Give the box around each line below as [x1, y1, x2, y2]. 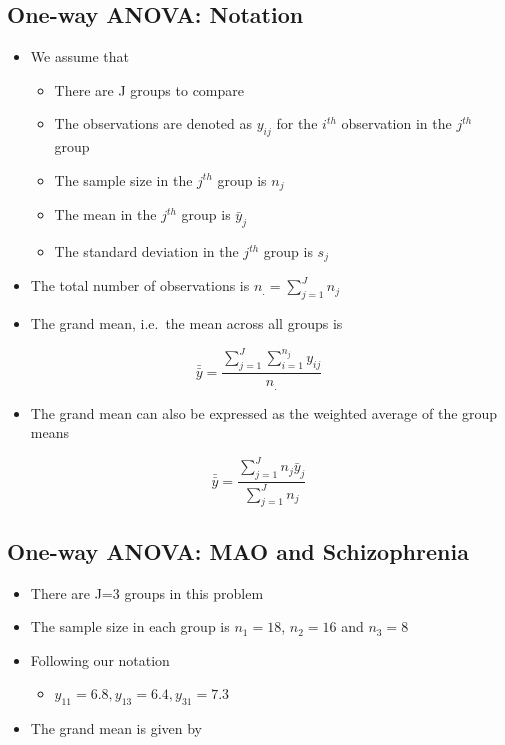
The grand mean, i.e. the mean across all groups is [30, 313, 343, 334]
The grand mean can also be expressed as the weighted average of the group [30, 402, 498, 423]
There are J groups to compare [54, 79, 244, 100]
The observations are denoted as [54, 113, 253, 134]
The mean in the [54, 204, 157, 225]
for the [276, 113, 318, 134]
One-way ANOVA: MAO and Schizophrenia [7, 535, 469, 566]
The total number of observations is [30, 275, 250, 296]
